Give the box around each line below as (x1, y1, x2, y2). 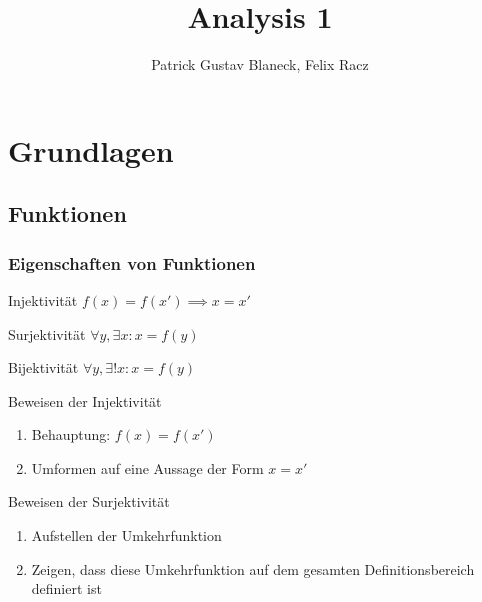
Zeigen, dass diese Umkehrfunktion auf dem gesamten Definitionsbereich (31, 558, 475, 579)
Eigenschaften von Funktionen (8, 250, 256, 275)
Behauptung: (31, 424, 111, 445)
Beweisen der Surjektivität (8, 491, 170, 512)
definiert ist (31, 578, 102, 599)
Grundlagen (8, 129, 174, 170)
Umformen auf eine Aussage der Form (31, 457, 264, 478)
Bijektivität (8, 357, 79, 378)
